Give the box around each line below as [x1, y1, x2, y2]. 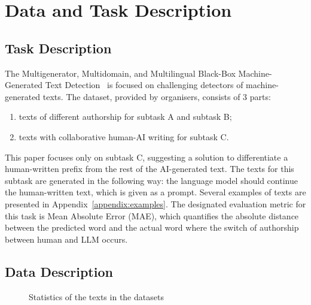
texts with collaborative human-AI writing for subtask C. [19, 130, 229, 143]
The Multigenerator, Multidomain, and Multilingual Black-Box [5, 67, 236, 79]
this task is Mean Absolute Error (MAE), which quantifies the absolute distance [5, 209, 299, 222]
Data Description [5, 262, 113, 280]
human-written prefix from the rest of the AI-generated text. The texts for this [5, 162, 294, 175]
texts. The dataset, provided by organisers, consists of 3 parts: [42, 90, 271, 102]
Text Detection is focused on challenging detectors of [45, 78, 243, 91]
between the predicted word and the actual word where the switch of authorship [5, 221, 299, 234]
